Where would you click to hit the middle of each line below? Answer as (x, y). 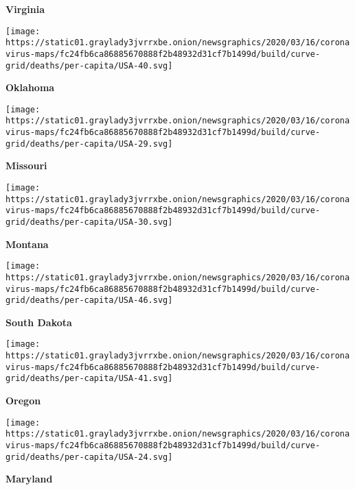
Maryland (29, 479)
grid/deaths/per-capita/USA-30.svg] (89, 222)
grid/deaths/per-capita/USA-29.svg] (89, 144)
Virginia (25, 9)
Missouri (26, 166)
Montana (27, 244)
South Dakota (39, 322)
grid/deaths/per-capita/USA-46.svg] (89, 301)
